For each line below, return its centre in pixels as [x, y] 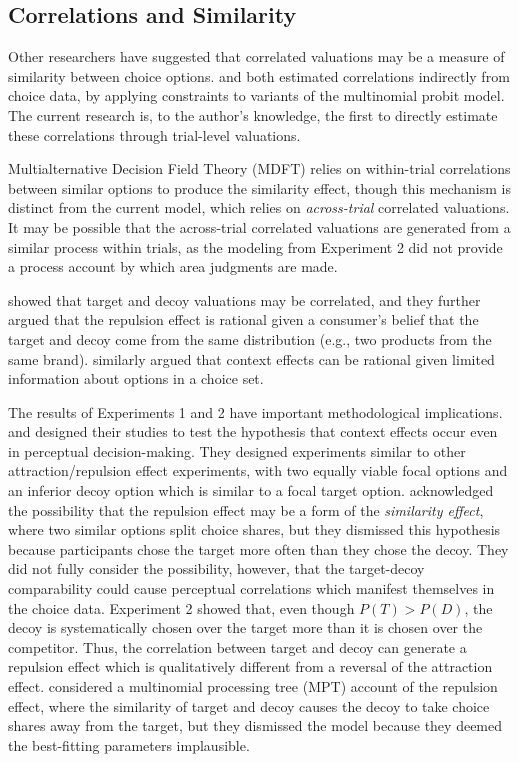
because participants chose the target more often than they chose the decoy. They [258, 548]
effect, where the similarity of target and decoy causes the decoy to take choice [249, 705]
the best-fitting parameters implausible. [129, 744]
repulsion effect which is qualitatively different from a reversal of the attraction [250, 666]
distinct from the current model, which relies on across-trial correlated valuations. [259, 207]
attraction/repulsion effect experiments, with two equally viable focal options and [258, 470]
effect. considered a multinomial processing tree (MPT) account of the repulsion [253, 686]
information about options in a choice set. [136, 378]
